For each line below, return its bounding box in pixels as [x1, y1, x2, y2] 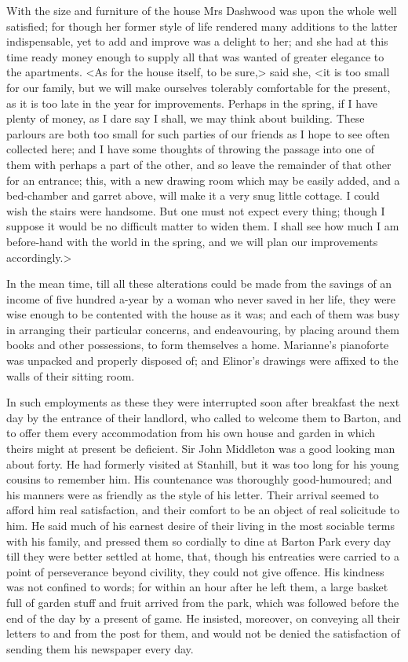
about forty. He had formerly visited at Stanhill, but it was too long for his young [6, 455, 399, 472]
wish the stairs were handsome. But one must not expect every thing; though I [6, 202, 385, 219]
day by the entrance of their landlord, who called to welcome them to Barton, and [6, 409, 402, 425]
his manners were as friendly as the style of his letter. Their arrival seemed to [6, 486, 379, 502]
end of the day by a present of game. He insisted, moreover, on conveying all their [6, 609, 400, 626]
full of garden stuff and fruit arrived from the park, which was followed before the [6, 594, 399, 610]
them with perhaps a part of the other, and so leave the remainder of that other [6, 156, 392, 172]
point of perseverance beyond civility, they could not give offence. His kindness [6, 563, 384, 579]
